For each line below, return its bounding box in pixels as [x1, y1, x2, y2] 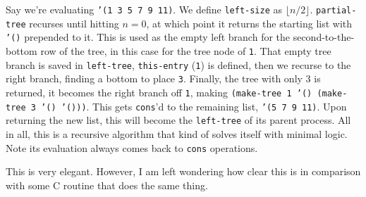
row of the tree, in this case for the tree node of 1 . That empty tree [40, 43, 331, 58]
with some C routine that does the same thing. [6, 177, 208, 192]
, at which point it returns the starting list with [146, 15, 353, 30]
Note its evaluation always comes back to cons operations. [6, 140, 258, 155]
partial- [316, 6, 357, 15]
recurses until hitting [29, 15, 119, 30]
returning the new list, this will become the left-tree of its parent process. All [6, 113, 351, 127]
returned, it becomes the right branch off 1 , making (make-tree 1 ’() [6, 84, 312, 99]
